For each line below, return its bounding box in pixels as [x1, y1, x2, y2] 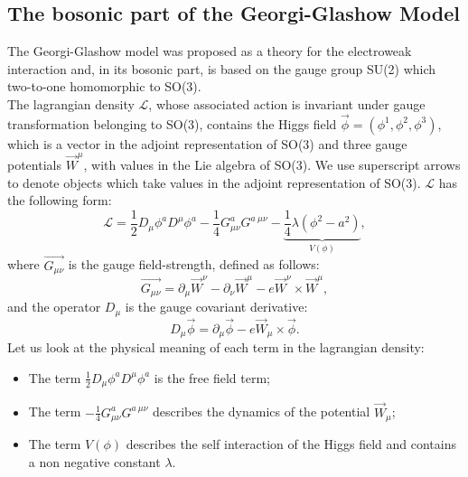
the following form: [7, 191, 112, 210]
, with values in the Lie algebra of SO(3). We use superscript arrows [83, 155, 461, 174]
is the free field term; [154, 368, 270, 387]
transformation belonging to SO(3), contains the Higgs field [7, 114, 337, 133]
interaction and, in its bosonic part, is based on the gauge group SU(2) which [7, 59, 436, 78]
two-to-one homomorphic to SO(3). [7, 77, 201, 96]
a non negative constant [28, 452, 161, 471]
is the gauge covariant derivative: [125, 297, 308, 316]
